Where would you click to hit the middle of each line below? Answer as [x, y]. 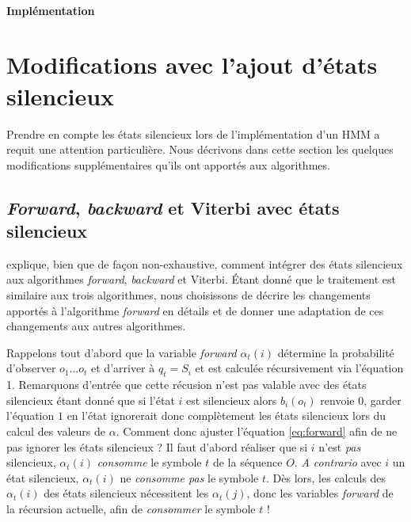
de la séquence [247, 462]
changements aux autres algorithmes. [96, 326]
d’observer [31, 368]
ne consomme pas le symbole [189, 477]
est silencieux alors [232, 400]
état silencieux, [43, 477]
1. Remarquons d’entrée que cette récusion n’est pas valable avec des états [186, 385]
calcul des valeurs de [56, 431]
